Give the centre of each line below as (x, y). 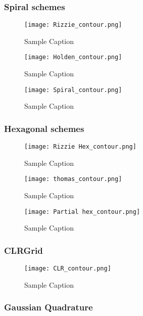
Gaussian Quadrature (49, 307)
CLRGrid (23, 250)
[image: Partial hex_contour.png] (82, 212)
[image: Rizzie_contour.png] (73, 25)
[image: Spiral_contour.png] (73, 90)
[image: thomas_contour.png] (73, 179)
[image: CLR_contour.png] (68, 269)
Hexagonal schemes (44, 128)
